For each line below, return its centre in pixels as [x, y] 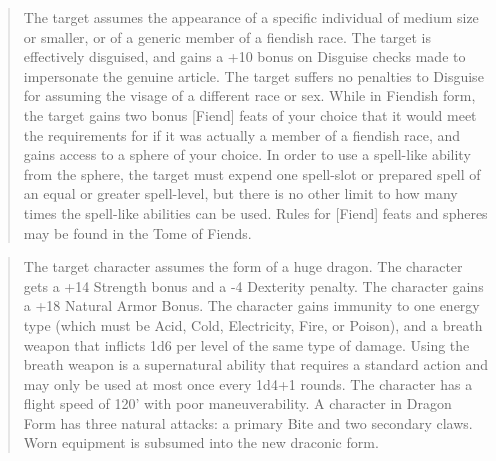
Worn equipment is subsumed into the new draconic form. [201, 442]
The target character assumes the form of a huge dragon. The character [243, 266]
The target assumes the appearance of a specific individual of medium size [251, 17]
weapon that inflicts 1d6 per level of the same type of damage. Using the [246, 344]
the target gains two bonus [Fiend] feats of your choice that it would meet [250, 114]
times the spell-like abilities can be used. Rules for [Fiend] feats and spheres [255, 212]
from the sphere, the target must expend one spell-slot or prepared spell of [252, 173]
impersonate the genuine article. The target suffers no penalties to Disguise [253, 75]
